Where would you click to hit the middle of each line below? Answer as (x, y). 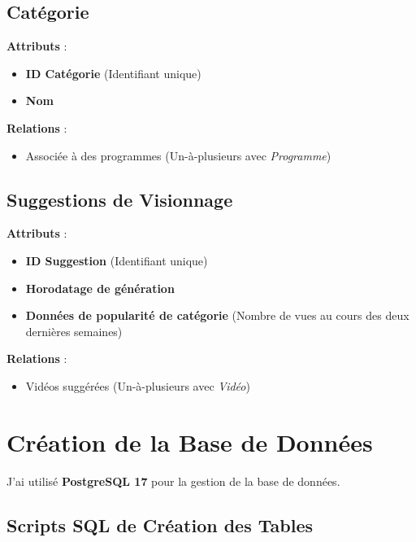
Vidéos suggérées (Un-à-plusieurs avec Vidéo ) (138, 385)
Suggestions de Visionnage (120, 199)
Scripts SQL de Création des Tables (160, 525)
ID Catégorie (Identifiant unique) (113, 73)
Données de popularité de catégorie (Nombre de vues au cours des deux (217, 315)
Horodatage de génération (100, 288)
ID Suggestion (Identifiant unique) (117, 260)
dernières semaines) (74, 331)
